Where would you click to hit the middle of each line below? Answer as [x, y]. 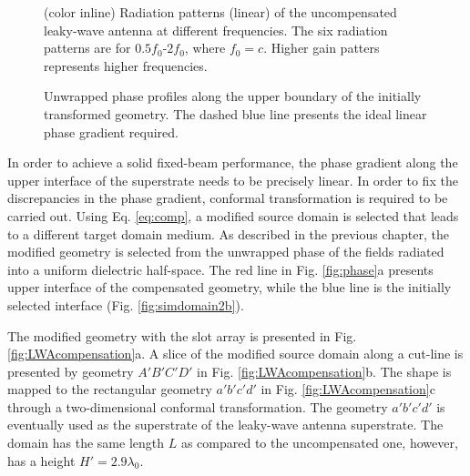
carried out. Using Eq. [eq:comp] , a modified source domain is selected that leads [233, 215]
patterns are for [87, 48]
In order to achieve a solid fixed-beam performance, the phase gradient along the [233, 162]
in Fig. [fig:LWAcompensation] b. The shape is [324, 371]
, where [205, 48]
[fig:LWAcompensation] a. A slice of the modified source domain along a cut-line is [235, 354]
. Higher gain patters [322, 48]
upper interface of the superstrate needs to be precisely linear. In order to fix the [233, 180]
